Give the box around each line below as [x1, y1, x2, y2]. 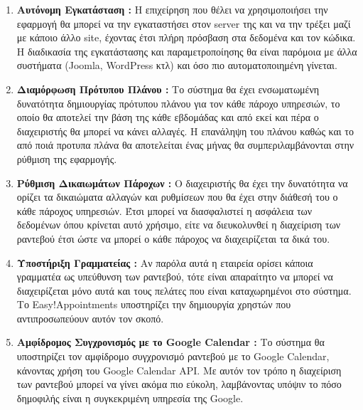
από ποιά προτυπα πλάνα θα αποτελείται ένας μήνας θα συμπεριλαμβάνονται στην [16, 137, 354, 152]
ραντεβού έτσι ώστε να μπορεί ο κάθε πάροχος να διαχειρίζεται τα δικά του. [16, 231, 330, 246]
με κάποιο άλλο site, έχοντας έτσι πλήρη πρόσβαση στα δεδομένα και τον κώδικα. [16, 30, 356, 45]
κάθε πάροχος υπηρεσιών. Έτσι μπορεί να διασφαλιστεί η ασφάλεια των [16, 203, 313, 218]
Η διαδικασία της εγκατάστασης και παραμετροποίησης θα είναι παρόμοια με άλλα [16, 43, 357, 58]
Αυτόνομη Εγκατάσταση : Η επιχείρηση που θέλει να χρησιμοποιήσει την [16, 2, 328, 16]
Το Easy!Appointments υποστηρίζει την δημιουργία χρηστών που [16, 297, 291, 312]
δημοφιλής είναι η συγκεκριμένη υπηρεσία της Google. [16, 390, 244, 405]
